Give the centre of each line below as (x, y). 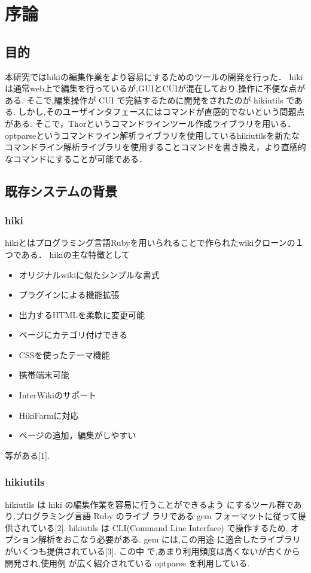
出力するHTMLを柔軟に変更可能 (82, 314)
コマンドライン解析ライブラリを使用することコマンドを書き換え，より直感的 (155, 147)
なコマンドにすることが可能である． (76, 158)
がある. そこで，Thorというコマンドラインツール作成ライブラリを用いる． (150, 123)
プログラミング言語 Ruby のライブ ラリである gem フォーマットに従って (156, 516)
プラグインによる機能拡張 (69, 295)
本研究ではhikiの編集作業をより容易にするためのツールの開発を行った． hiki (154, 76)
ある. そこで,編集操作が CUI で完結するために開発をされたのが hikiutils (144, 100)
